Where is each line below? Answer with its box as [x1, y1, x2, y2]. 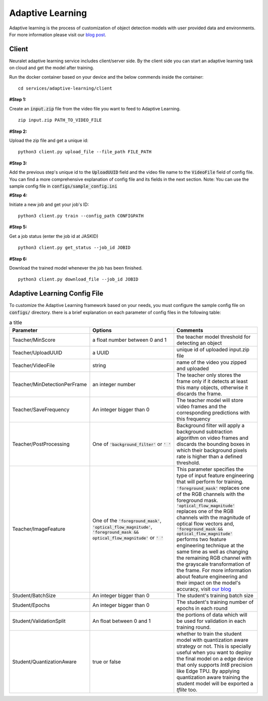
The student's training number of [176, 599, 254, 605]
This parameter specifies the [176, 466, 244, 473]
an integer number [92, 381, 136, 388]
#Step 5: [9, 224, 27, 230]
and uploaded [176, 365, 209, 372]
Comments [176, 326, 203, 333]
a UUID [92, 349, 109, 356]
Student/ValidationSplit [12, 617, 66, 624]
